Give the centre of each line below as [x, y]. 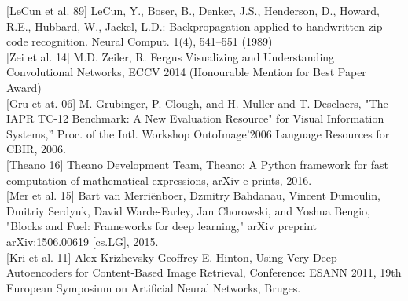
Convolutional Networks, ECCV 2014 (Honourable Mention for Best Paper [186, 72]
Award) [24, 87]
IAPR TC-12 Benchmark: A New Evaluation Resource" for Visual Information [195, 118]
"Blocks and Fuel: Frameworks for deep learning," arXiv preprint [162, 226]
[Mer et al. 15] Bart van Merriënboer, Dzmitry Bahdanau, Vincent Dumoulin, [193, 195]
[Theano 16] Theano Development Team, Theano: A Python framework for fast [197, 164]
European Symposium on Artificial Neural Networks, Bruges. [154, 287]
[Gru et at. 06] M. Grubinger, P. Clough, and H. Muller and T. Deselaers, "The [197, 103]
